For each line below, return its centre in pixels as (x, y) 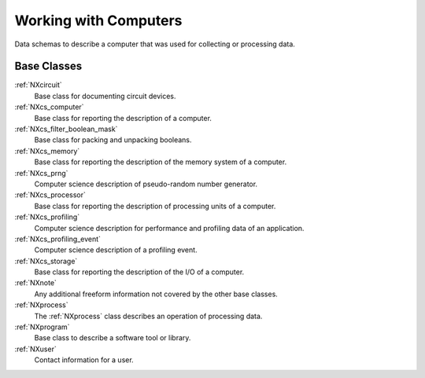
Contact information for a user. (84, 360)
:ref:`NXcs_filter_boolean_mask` (66, 129)
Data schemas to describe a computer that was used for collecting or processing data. (155, 44)
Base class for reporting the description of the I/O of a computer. (139, 272)
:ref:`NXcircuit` (38, 85)
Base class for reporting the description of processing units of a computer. (155, 206)
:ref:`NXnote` (35, 283)
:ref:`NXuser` (35, 349)
